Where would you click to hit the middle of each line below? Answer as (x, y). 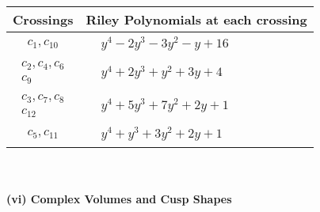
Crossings (43, 19)
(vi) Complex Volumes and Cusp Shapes (119, 198)
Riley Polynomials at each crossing (196, 19)
